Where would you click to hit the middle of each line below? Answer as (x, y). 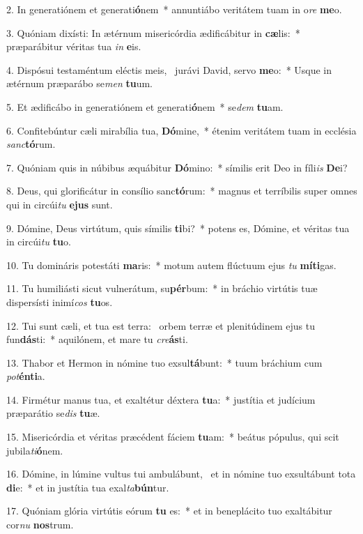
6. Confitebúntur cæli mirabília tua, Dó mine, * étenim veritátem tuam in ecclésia (181, 130)
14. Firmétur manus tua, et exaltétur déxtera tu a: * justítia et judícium (161, 399)
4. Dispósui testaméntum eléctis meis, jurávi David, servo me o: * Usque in (169, 69)
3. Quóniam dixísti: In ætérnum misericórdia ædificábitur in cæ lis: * (153, 32)
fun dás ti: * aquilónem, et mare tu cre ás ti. (97, 339)
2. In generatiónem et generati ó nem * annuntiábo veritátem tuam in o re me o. (174, 9)
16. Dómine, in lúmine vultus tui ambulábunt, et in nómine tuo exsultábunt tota (181, 474)
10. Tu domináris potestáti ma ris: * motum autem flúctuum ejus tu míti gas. (171, 265)
